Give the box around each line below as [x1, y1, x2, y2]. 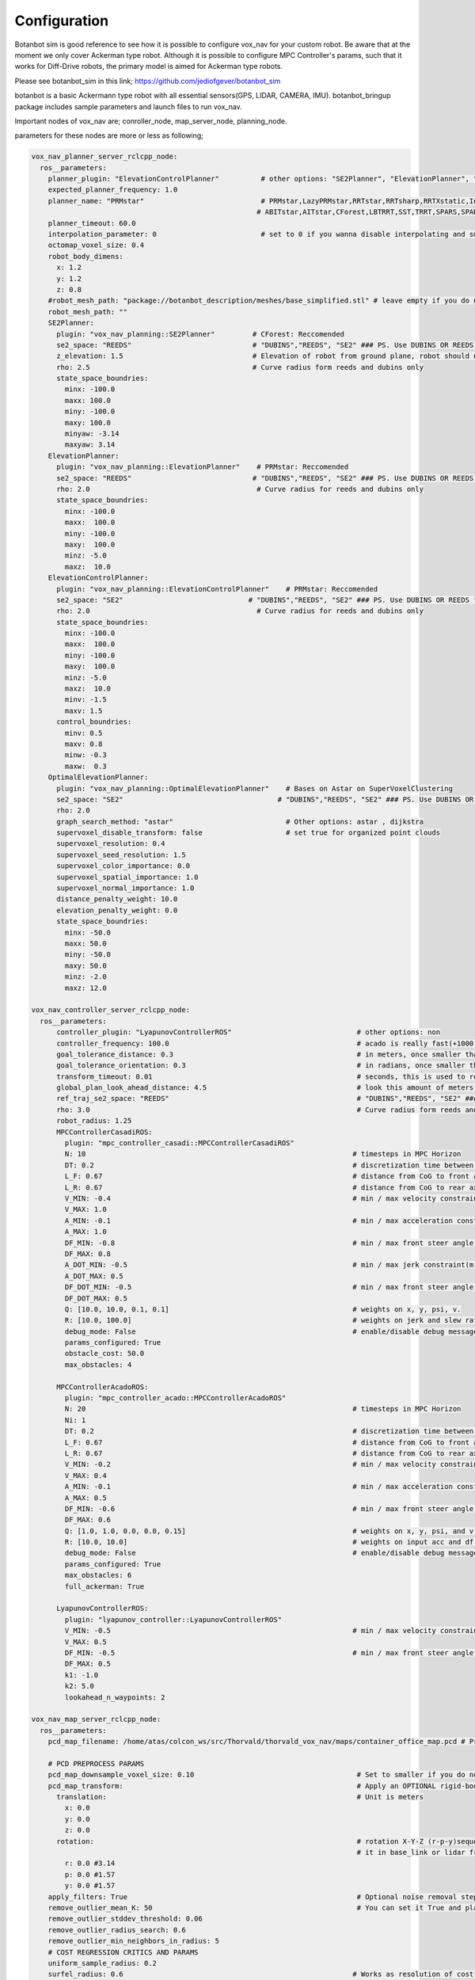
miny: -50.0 [64, 950, 111, 959]
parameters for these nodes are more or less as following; [14, 131, 203, 140]
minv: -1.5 [64, 695, 107, 704]
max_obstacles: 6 [64, 1571, 132, 1580]
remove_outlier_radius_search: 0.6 [47, 1925, 186, 1934]
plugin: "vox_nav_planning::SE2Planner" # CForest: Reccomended [56, 329, 344, 338]
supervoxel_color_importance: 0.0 [56, 862, 190, 870]
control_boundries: [56, 718, 132, 726]
